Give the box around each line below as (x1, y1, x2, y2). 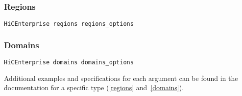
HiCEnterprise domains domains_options (4, 59, 134, 66)
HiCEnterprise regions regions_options (4, 20, 134, 28)
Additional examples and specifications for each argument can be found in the (4, 73, 238, 83)
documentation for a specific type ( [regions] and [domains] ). (4, 82, 184, 93)
